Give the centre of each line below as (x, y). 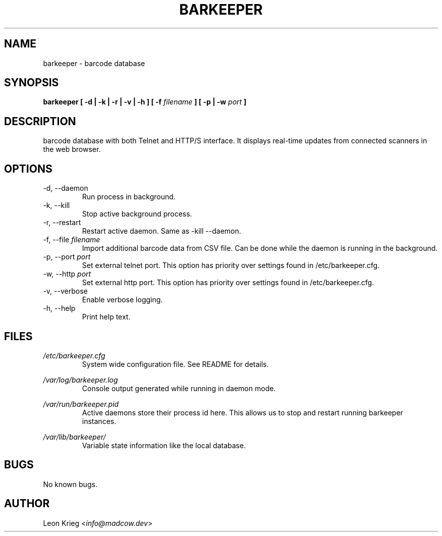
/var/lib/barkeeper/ (74, 437)
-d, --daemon (66, 188)
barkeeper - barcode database (94, 63)
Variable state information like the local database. (164, 445)
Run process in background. (129, 197)
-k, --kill (57, 205)
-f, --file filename (72, 240)
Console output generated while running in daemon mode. (179, 388)
